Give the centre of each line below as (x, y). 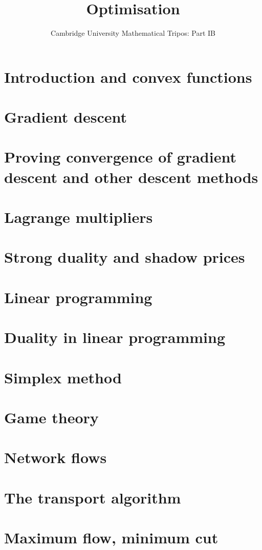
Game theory (51, 417)
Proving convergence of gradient (120, 157)
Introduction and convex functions (128, 76)
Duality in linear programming (115, 337)
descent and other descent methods (131, 177)
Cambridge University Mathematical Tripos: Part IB (133, 33)
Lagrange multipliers (79, 217)
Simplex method (63, 377)
